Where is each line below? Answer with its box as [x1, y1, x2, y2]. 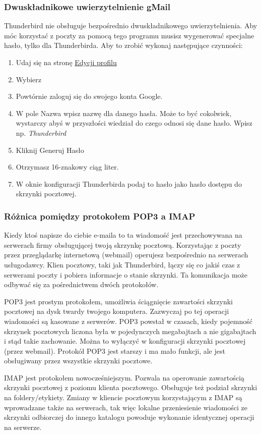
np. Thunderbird [16, 127, 67, 138]
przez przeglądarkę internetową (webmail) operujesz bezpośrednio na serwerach [4, 249, 248, 260]
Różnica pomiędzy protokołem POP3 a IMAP [4, 209, 195, 222]
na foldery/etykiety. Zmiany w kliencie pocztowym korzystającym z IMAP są [4, 392, 242, 403]
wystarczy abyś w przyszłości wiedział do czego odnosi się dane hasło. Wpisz [16, 118, 252, 128]
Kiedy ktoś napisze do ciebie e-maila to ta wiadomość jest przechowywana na [4, 230, 242, 240]
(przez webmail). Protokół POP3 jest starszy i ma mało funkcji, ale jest [4, 345, 225, 356]
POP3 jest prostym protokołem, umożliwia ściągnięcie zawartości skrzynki [4, 296, 233, 306]
